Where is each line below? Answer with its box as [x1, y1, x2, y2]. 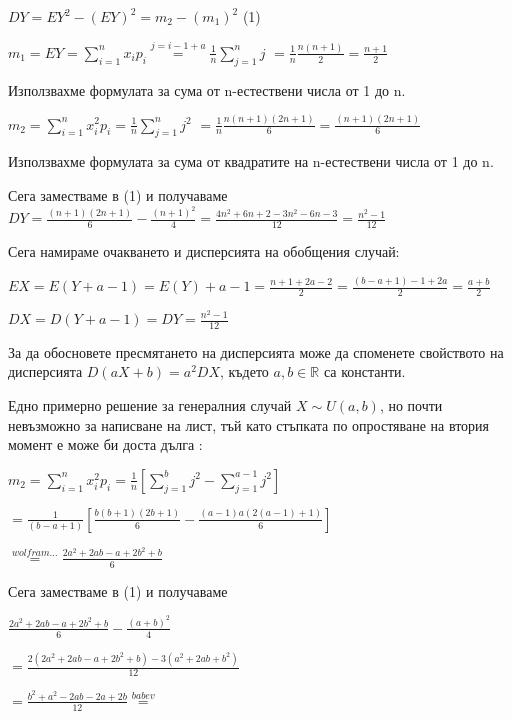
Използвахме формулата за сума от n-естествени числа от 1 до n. [8, 79, 406, 100]
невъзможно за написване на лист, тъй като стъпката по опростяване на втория [8, 414, 490, 435]
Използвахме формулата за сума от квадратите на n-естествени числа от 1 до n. [8, 151, 494, 172]
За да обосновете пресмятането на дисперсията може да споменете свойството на [8, 341, 504, 362]
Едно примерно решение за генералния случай [8, 395, 292, 416]
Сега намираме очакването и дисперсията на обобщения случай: [8, 241, 400, 262]
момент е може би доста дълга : [8, 434, 203, 455]
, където [220, 361, 269, 382]
